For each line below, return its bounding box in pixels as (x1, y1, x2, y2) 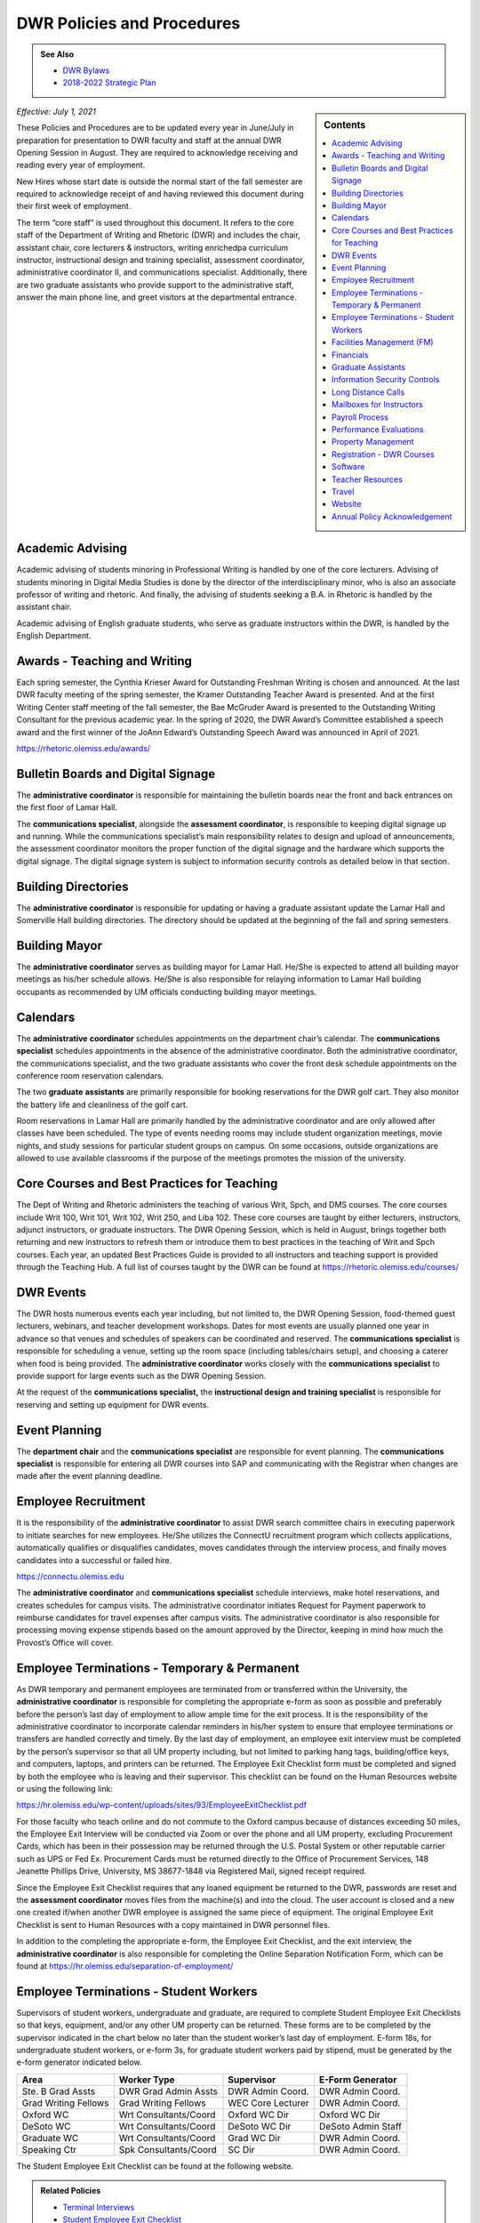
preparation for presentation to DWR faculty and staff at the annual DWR (16, 134, 282, 146)
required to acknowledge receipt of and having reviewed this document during (16, 189, 304, 199)
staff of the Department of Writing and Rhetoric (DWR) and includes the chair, (16, 229, 301, 240)
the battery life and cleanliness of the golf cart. (16, 1099, 188, 1110)
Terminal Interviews (62, 2202, 135, 2212)
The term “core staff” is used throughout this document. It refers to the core (16, 217, 294, 228)
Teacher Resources (332, 474, 404, 485)
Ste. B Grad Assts (21, 2085, 96, 2098)
